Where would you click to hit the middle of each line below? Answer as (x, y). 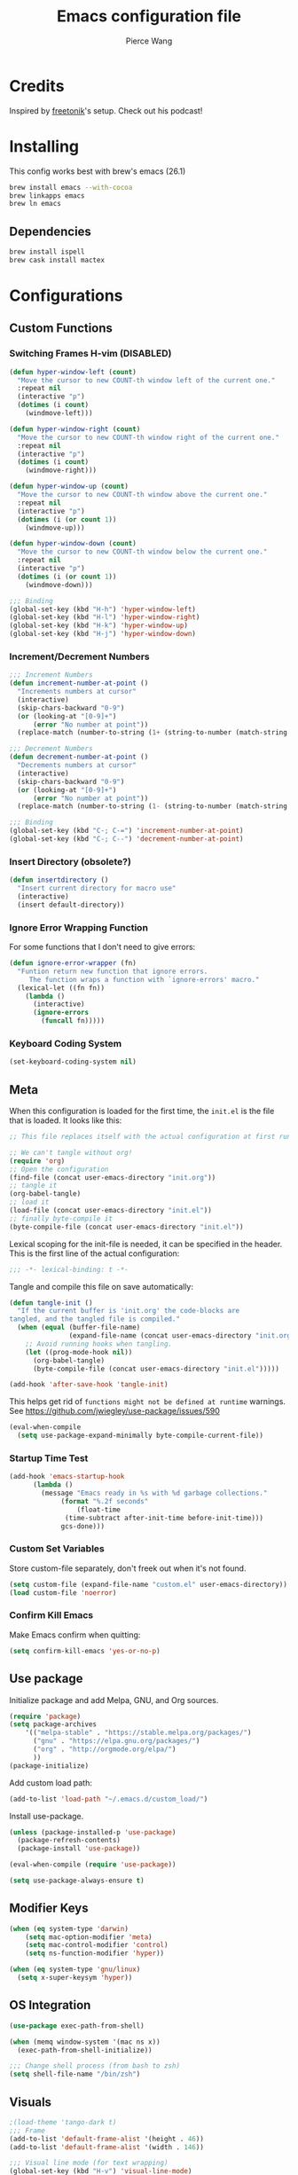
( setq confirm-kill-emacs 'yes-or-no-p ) (85, 1651)
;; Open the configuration (59, 1169)
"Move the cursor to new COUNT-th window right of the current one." (148, 437)
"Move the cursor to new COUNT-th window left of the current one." (146, 380)
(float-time (99, 1510)
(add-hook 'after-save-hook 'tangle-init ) (89, 1385)
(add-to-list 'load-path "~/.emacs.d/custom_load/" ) (109, 1799)
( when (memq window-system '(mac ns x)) (85, 2042)
